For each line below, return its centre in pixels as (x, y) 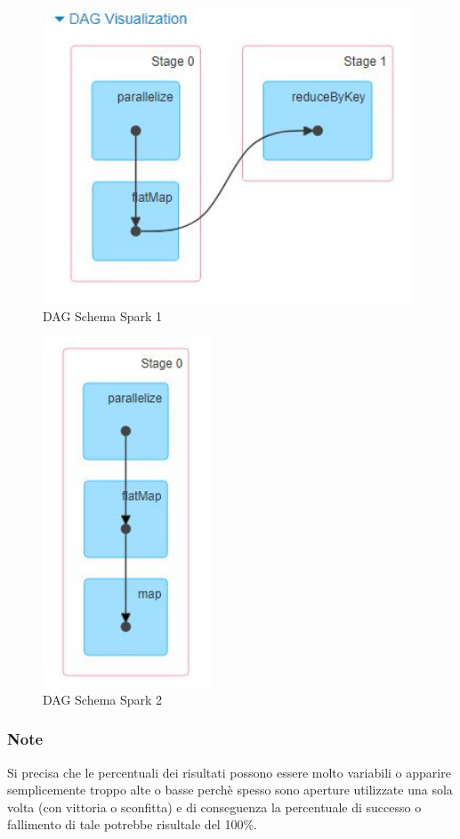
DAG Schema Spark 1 (103, 315)
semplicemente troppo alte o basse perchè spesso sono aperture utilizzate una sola (230, 790)
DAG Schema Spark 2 (103, 699)
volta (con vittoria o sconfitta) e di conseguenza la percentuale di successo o (214, 807)
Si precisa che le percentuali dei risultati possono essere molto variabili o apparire (229, 772)
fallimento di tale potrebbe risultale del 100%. (132, 824)
